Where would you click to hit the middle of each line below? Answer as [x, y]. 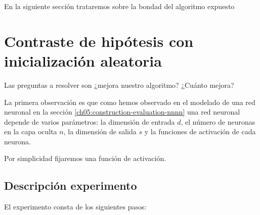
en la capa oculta [31, 131]
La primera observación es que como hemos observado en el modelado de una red [130, 102]
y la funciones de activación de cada [200, 131]
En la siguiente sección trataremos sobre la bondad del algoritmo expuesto [119, 6]
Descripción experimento [71, 185]
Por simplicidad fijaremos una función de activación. [85, 158]
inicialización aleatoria [83, 60]
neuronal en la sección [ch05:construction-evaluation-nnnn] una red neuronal [122, 112]
